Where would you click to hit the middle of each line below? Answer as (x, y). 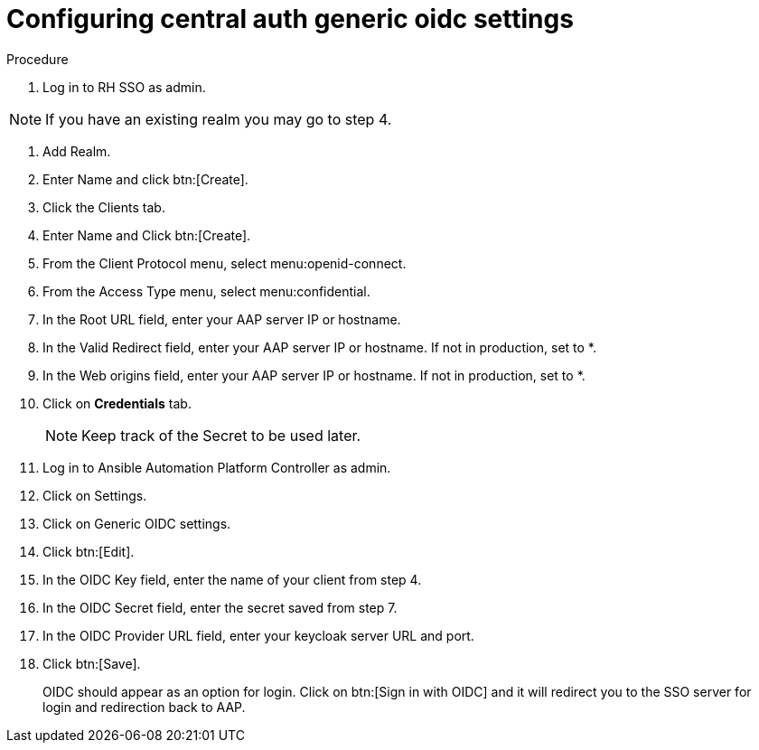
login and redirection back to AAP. (144, 707)
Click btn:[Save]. (92, 663)
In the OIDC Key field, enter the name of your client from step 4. (232, 579)
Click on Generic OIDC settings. (137, 523)
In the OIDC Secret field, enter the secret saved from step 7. (220, 607)
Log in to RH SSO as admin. (124, 87)
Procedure (37, 59)
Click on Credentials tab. (117, 403)
